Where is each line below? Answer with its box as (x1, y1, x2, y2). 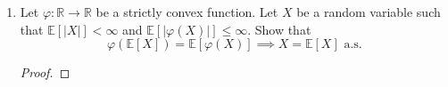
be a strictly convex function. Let (95, 3, 278, 20)
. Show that (247, 20, 311, 38)
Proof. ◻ (20, 63, 71, 82)
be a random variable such (296, 3, 441, 20)
